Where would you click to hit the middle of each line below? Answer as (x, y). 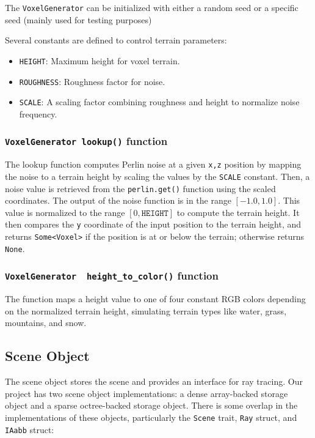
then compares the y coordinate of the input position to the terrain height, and (153, 224)
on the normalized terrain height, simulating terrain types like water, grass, (146, 310)
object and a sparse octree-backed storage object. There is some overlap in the (151, 405)
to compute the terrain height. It (238, 212)
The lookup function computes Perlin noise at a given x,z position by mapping (153, 164)
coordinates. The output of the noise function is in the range (118, 200)
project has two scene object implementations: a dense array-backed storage (147, 393)
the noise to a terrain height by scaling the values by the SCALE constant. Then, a (157, 176)
